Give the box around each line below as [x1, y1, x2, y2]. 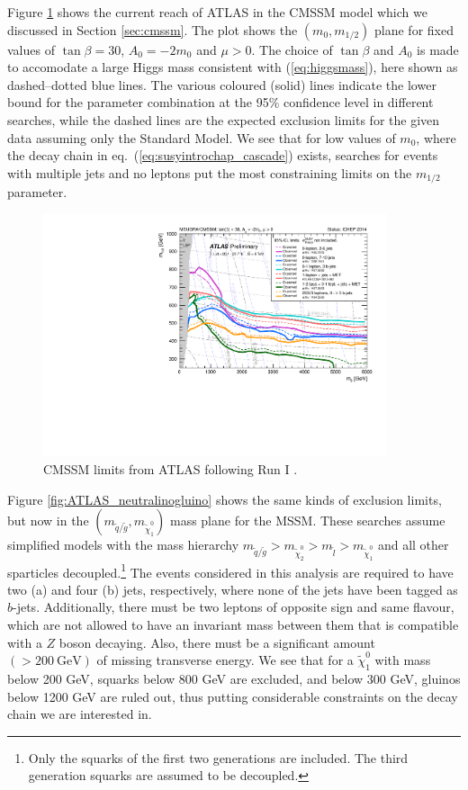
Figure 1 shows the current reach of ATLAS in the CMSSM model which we [7, 3, 427, 21]
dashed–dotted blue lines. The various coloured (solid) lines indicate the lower [7, 75, 436, 94]
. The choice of [251, 40, 333, 58]
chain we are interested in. [7, 705, 152, 723]
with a [7, 633, 42, 651]
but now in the [7, 511, 89, 530]
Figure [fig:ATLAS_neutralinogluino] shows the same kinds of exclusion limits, [7, 489, 442, 508]
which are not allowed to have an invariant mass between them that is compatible [7, 615, 459, 633]
